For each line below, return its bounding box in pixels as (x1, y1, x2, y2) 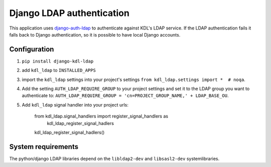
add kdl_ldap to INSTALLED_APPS (22, 67, 96, 73)
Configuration (9, 45, 54, 53)
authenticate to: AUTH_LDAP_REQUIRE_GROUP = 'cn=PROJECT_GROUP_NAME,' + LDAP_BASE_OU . (22, 92, 229, 98)
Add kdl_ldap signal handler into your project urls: (22, 101, 129, 107)
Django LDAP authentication (9, 7, 130, 18)
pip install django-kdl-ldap (22, 58, 94, 64)
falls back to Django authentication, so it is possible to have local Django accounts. (9, 31, 181, 37)
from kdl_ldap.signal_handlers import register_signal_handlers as (34, 113, 168, 119)
